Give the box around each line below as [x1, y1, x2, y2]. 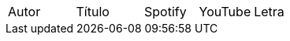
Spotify [144, 4, 187, 19]
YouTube [199, 4, 251, 19]
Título [76, 4, 110, 19]
